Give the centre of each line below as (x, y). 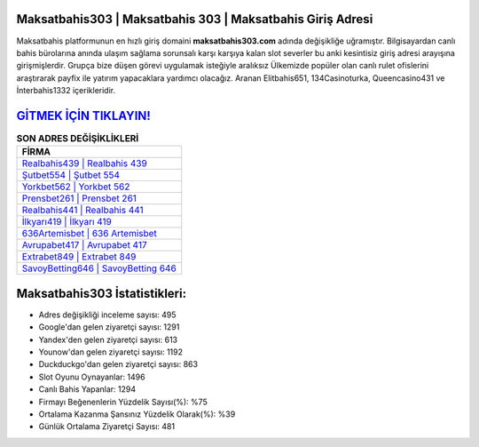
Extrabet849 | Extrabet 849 (79, 257)
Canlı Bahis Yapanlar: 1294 (87, 389)
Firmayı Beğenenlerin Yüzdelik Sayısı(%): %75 (123, 402)
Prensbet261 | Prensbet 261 (79, 198)
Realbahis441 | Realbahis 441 (82, 211)
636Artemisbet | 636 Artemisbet (89, 234)
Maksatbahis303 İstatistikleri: (101, 293)
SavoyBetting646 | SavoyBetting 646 (99, 268)
